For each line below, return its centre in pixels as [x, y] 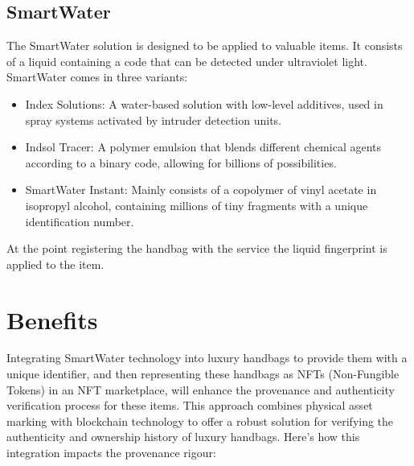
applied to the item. [55, 264]
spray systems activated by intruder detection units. [154, 120]
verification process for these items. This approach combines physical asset [190, 405]
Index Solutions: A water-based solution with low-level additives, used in [204, 103]
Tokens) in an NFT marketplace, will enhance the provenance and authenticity [201, 389]
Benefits [52, 319]
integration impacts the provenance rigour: [111, 453]
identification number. [80, 221]
